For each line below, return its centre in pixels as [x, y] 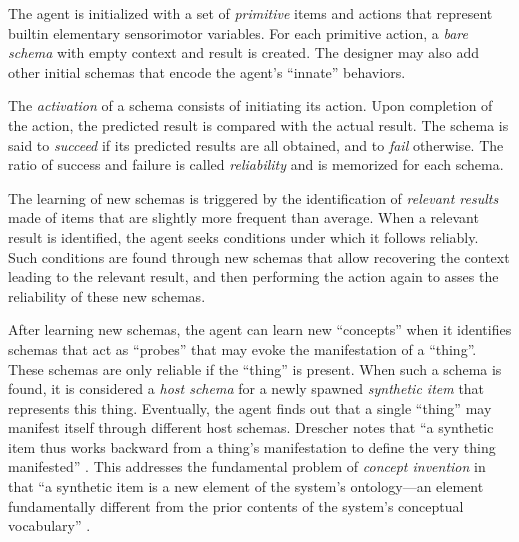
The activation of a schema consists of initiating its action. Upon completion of [250, 105]
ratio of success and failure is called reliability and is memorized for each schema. [256, 164]
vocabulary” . [49, 525]
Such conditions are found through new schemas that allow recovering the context [259, 256]
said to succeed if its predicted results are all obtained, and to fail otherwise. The [256, 144]
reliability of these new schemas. [107, 295]
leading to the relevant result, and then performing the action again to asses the [253, 276]
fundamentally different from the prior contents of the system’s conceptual [236, 505]
